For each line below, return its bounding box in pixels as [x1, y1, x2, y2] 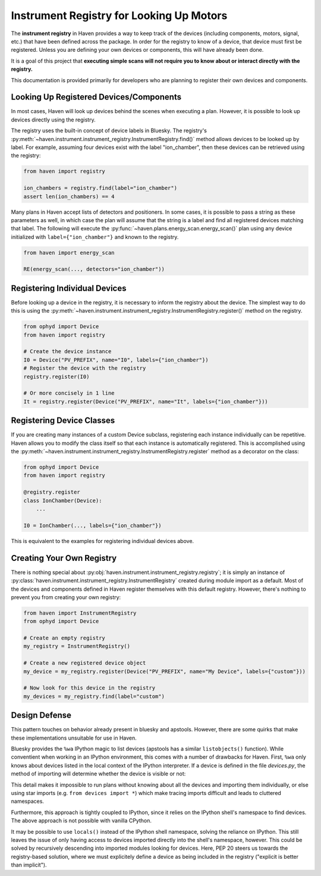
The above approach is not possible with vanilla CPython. [11, 817, 152, 824]
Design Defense [11, 710, 71, 721]
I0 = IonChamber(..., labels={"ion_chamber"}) [23, 522, 162, 529]
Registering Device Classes [11, 416, 115, 426]
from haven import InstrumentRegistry [23, 609, 137, 616]
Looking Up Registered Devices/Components [11, 92, 181, 102]
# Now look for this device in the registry [23, 685, 156, 691]
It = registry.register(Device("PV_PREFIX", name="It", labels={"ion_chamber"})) [23, 398, 269, 405]
